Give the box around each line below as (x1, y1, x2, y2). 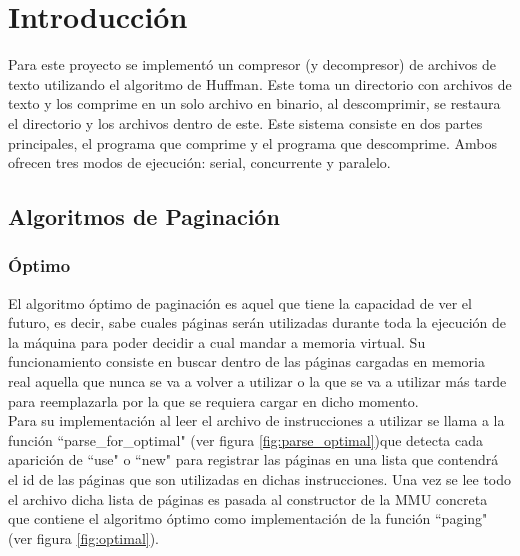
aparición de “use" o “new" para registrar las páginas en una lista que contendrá (8, 449, 499, 470)
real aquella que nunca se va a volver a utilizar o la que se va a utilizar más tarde (8, 371, 507, 392)
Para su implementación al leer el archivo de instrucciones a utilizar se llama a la (8, 410, 505, 431)
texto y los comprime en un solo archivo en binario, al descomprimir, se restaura (8, 93, 501, 114)
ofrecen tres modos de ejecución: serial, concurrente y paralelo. (8, 152, 391, 173)
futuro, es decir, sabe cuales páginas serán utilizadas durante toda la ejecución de (8, 312, 507, 333)
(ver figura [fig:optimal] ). (8, 527, 160, 548)
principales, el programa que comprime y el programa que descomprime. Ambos (8, 132, 497, 153)
